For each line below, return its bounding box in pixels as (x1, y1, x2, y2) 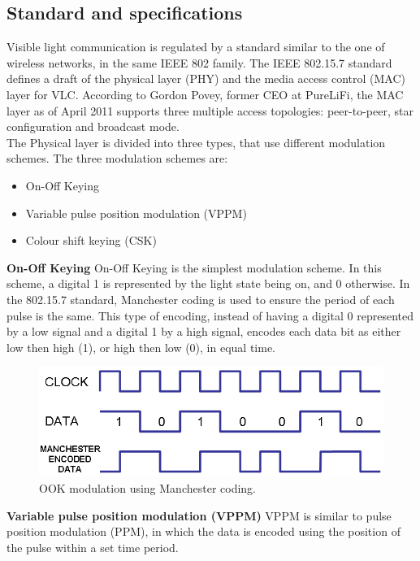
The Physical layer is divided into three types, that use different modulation (6, 133, 386, 150)
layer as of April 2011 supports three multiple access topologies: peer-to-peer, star (6, 102, 414, 119)
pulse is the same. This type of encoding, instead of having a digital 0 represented (6, 307, 414, 324)
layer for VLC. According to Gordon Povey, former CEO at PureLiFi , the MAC (6, 85, 404, 102)
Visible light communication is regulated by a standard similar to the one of (6, 38, 385, 55)
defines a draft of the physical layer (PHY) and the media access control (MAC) (6, 70, 405, 87)
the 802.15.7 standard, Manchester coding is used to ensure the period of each (6, 290, 395, 307)
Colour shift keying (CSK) (25, 232, 157, 249)
